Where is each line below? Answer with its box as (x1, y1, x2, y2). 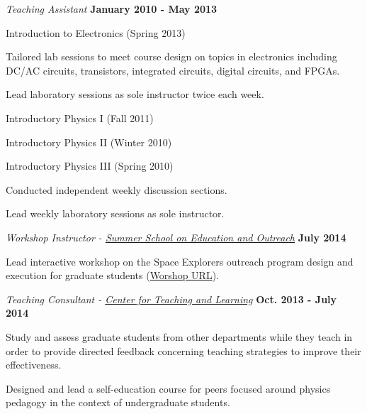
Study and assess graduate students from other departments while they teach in (6, 329, 353, 344)
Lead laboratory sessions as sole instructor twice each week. (6, 87, 264, 102)
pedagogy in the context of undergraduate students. (6, 395, 230, 410)
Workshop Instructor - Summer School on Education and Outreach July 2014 (6, 229, 346, 244)
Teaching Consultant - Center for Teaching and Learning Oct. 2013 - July (6, 291, 337, 306)
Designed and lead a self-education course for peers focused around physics (6, 381, 331, 396)
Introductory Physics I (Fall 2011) (6, 110, 154, 125)
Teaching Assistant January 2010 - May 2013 (6, 1, 218, 16)
